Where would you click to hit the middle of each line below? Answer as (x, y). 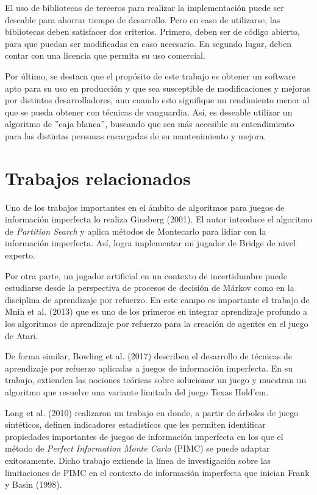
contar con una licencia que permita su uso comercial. (105, 55)
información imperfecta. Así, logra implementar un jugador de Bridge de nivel (150, 243)
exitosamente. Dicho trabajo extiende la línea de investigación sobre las (138, 460)
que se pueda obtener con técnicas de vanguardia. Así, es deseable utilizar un (149, 112)
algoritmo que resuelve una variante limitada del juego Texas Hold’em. (137, 391)
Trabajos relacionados (98, 178)
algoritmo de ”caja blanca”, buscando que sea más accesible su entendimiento (150, 124)
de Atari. (22, 335)
